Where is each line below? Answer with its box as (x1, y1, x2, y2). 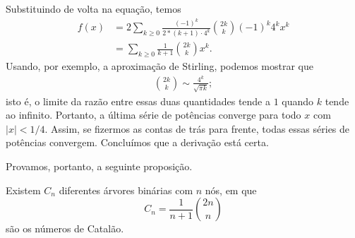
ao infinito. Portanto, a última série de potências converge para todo (6, 107, 301, 122)
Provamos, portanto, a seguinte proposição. (6, 159, 193, 174)
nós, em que (205, 182, 257, 197)
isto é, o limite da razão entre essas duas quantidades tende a (6, 93, 270, 108)
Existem (6, 182, 41, 197)
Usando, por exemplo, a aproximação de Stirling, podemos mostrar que (6, 59, 314, 73)
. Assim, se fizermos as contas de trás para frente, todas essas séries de (44, 121, 350, 136)
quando (282, 93, 314, 108)
